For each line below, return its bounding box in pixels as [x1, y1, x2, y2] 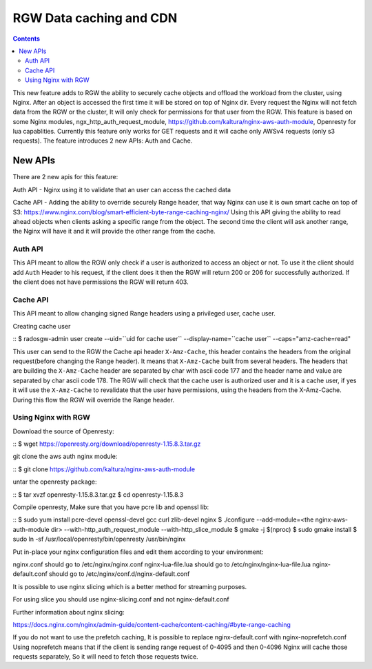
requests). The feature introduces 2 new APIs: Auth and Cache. [12, 136, 193, 145]
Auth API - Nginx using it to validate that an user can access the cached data [12, 185, 231, 194]
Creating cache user [12, 322, 71, 330]
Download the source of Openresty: [12, 427, 114, 435]
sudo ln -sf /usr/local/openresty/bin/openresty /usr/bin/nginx [12, 535, 186, 544]
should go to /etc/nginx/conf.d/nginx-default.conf [48, 570, 190, 578]
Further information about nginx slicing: [12, 608, 125, 616]
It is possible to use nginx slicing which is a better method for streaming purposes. [12, 582, 247, 590]
